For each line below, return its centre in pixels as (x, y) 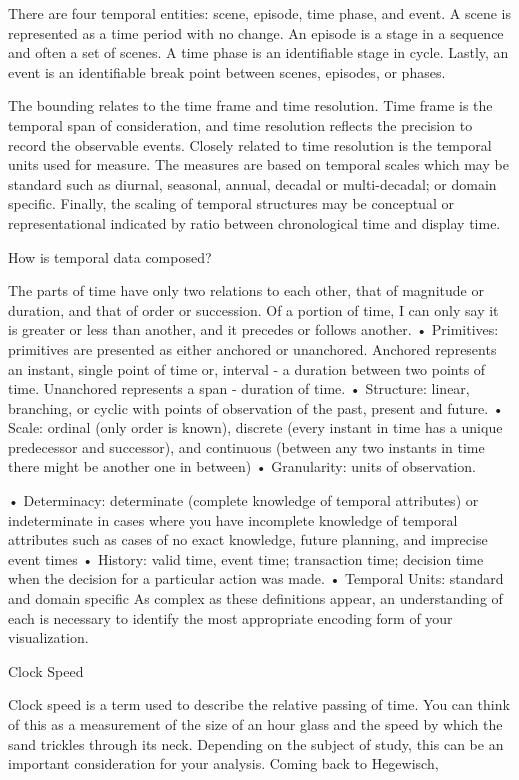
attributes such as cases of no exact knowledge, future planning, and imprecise (248, 539)
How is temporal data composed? (110, 256)
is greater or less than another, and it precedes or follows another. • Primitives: (253, 329)
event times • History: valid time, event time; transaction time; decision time (246, 558)
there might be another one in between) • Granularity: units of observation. (242, 466)
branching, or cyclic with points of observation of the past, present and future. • (256, 407)
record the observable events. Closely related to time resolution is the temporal (250, 144)
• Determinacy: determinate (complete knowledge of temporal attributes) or (243, 500)
